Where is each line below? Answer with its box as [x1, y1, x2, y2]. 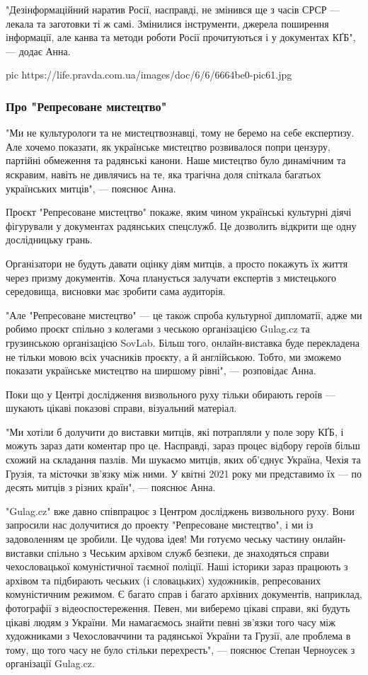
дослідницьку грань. [6, 232, 93, 247]
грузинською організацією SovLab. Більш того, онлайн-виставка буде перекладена [6, 335, 360, 350]
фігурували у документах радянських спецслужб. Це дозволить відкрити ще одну [6, 218, 357, 233]
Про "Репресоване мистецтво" [6, 97, 167, 115]
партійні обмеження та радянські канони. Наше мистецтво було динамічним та [6, 153, 346, 168]
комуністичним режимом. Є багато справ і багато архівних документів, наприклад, [6, 587, 362, 601]
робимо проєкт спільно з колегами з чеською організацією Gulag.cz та [6, 321, 310, 336]
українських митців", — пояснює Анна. [6, 180, 176, 195]
